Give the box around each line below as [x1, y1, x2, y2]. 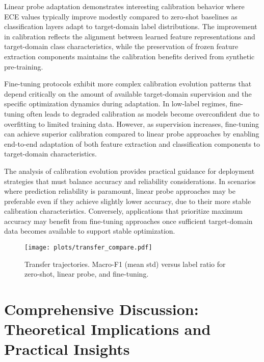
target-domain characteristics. [4, 148, 97, 159]
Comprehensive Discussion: [4, 299, 199, 320]
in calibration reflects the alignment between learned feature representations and [4, 31, 255, 41]
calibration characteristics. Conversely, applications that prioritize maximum [4, 206, 243, 216]
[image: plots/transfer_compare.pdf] [24, 244, 152, 252]
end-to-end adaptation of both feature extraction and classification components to [4, 138, 260, 149]
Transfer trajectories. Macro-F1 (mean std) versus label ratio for [24, 258, 226, 269]
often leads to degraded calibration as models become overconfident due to [27, 108, 259, 119]
